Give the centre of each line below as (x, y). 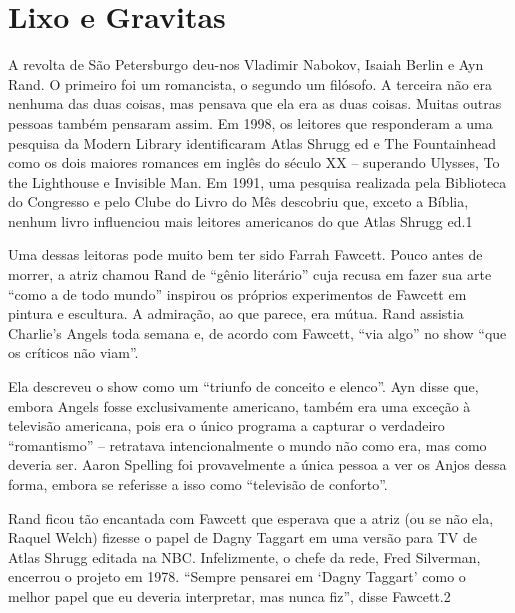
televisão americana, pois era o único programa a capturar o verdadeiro (226, 425)
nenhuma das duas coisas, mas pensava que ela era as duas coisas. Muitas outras (255, 103)
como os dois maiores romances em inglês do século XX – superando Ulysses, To (254, 162)
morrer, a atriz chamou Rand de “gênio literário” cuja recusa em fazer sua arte (250, 274)
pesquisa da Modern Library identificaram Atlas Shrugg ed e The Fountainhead (252, 142)
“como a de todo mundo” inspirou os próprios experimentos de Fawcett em (237, 293)
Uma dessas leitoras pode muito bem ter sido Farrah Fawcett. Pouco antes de (245, 254)
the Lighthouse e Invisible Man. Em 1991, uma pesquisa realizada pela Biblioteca (257, 181)
